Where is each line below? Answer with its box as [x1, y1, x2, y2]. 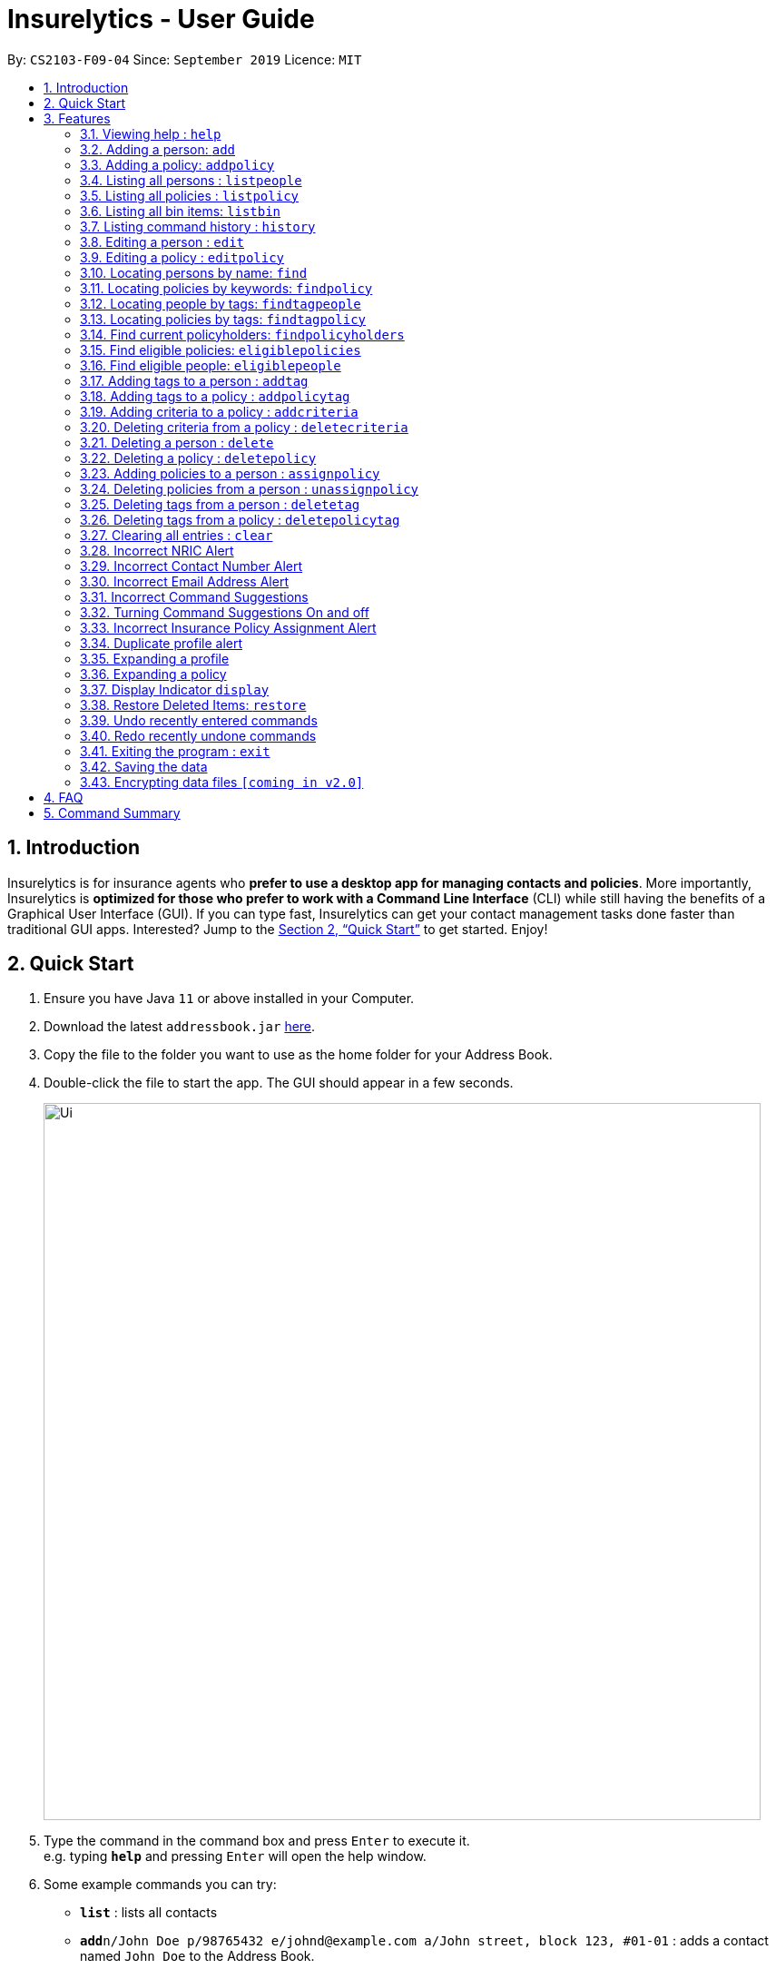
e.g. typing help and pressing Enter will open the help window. [44, 1848, 427, 1865]
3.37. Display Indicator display [80, 681, 270, 697]
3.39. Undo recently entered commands [80, 712, 318, 728]
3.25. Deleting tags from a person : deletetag [80, 496, 360, 512]
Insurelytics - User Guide [7, 4, 315, 34]
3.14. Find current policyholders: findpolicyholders [80, 326, 405, 342]
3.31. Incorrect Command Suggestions [80, 588, 309, 605]
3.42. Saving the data [80, 758, 208, 774]
